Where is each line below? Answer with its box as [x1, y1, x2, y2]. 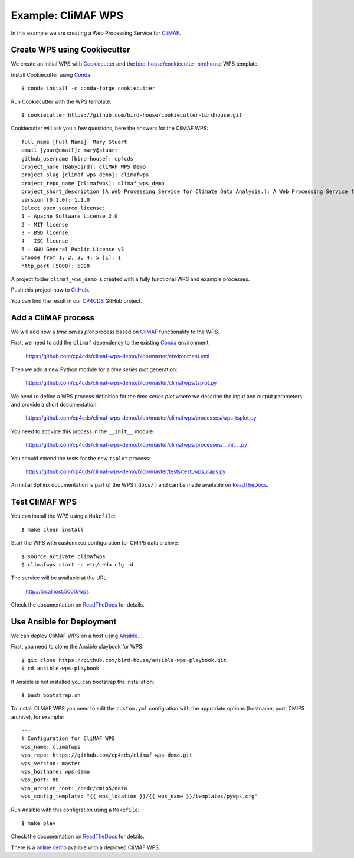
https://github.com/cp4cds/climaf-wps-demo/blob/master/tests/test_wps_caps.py [25, 468, 226, 475]
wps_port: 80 [21, 777, 59, 783]
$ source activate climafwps [21, 553, 106, 560]
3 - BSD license [21, 230, 68, 236]
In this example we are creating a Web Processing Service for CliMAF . [11, 30, 181, 37]
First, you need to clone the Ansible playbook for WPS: [11, 643, 144, 650]
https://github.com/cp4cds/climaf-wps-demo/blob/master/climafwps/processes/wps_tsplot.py [25, 414, 257, 421]
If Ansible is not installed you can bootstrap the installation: [11, 678, 155, 685]
